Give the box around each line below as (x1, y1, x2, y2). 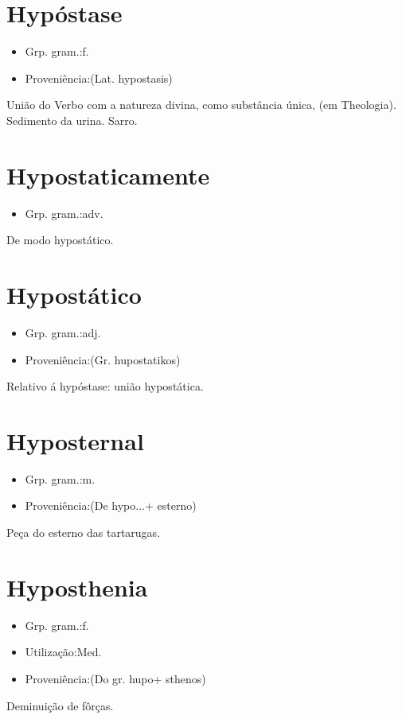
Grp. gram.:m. (25, 470, 96, 487)
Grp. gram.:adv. (25, 204, 103, 221)
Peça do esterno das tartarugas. (6, 524, 161, 541)
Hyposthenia (6, 570, 148, 603)
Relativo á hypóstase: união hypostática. (6, 378, 204, 394)
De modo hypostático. (6, 231, 114, 248)
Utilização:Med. (25, 643, 102, 660)
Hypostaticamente (6, 158, 210, 191)
